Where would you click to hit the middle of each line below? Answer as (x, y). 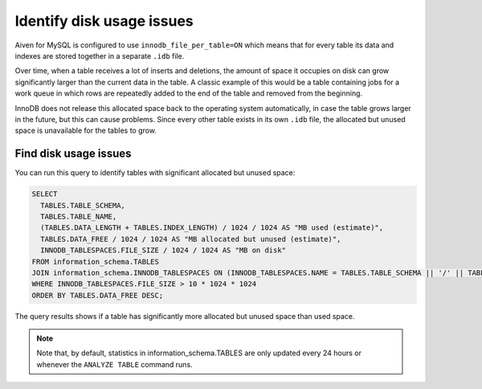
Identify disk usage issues (104, 21)
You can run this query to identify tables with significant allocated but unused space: (155, 173)
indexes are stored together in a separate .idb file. (100, 55)
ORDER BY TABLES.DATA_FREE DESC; (98, 295)
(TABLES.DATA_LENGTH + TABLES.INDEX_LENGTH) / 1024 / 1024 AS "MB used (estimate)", (212, 228)
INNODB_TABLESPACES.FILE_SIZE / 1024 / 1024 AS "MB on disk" (163, 250)
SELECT (45, 194)
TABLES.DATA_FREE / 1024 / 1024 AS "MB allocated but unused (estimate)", (191, 239)
